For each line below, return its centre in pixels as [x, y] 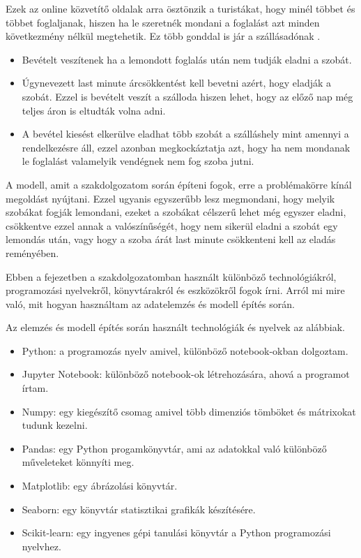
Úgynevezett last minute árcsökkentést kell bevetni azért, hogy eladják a [177, 83]
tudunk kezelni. [55, 425]
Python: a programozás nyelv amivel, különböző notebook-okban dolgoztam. [185, 350]
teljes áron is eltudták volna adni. [94, 110]
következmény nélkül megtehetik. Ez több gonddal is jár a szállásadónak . [163, 36]
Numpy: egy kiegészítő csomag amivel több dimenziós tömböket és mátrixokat [189, 411]
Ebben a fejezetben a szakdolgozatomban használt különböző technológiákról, [171, 276]
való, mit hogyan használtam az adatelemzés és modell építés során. [150, 303]
